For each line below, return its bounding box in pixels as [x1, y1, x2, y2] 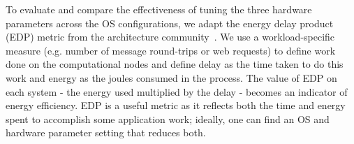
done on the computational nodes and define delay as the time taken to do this [6, 57, 344, 71]
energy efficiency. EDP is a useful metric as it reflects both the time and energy [6, 98, 346, 113]
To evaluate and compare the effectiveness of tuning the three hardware [6, 2, 312, 16]
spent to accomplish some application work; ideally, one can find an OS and [6, 111, 330, 126]
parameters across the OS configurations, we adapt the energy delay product [6, 15, 334, 30]
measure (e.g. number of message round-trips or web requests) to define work [6, 43, 336, 57]
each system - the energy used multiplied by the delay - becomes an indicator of [6, 84, 348, 99]
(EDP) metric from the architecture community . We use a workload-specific [6, 29, 335, 44]
